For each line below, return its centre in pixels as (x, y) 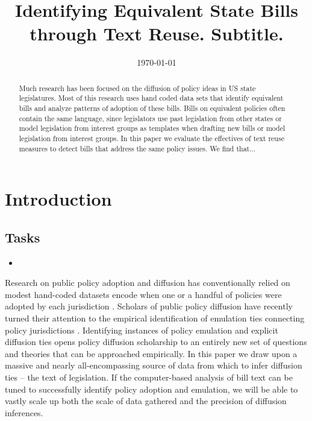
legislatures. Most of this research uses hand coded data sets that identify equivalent (151, 98)
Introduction (58, 199)
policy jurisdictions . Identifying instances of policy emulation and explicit (142, 330)
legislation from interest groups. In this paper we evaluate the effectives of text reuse (151, 138)
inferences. (24, 412)
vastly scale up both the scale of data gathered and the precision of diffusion (146, 401)
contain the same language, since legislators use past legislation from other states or (150, 118)
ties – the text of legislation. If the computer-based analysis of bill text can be (149, 377)
